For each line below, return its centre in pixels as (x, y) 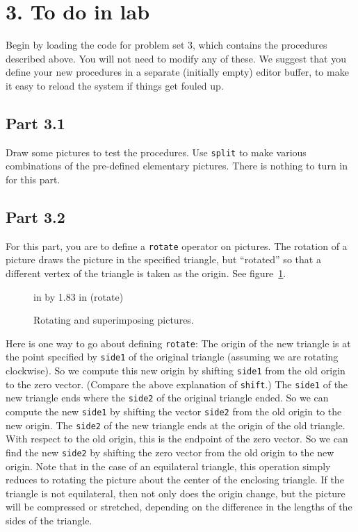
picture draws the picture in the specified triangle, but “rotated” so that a (163, 259)
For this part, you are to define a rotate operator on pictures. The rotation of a (177, 246)
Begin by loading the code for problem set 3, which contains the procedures (166, 45)
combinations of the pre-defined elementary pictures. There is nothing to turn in (177, 166)
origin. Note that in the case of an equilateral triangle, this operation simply (168, 466)
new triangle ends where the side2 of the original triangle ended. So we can (167, 398)
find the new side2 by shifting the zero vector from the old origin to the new (170, 452)
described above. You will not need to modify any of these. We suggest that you (176, 58)
